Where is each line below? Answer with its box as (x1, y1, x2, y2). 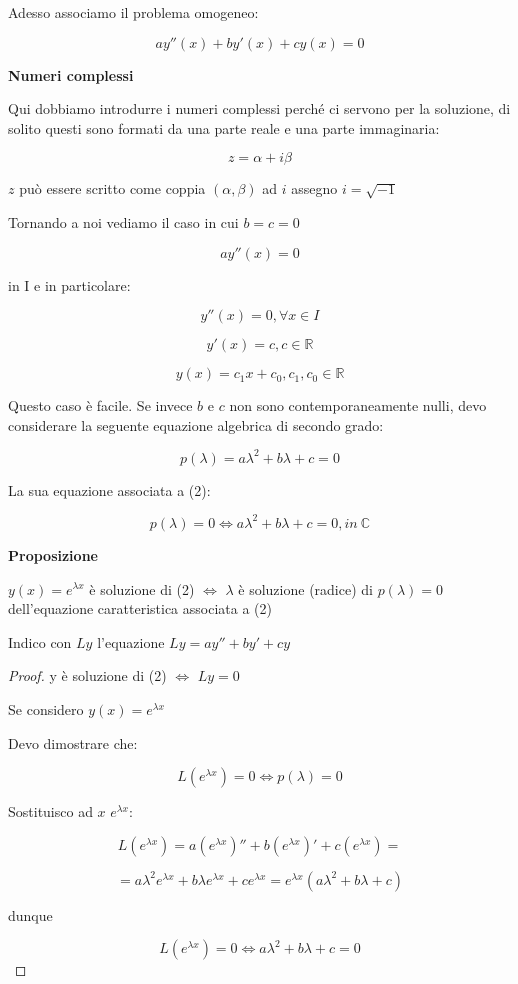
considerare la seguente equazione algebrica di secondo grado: (8, 414, 384, 435)
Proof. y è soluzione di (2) (8, 665, 167, 686)
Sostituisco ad (8, 801, 93, 822)
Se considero (8, 698, 84, 719)
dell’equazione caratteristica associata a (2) (8, 598, 272, 619)
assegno (291, 178, 338, 199)
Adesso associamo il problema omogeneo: (8, 2, 259, 22)
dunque (8, 904, 53, 925)
